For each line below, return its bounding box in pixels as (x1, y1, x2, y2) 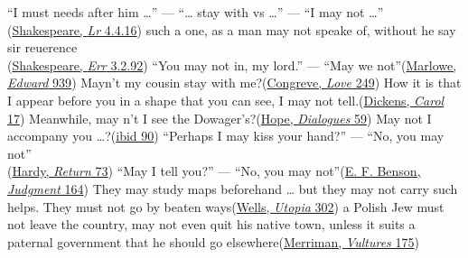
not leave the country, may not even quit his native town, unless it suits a (7, 215, 416, 234)
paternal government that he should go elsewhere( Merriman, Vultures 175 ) (7, 232, 419, 251)
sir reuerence (7, 38, 78, 57)
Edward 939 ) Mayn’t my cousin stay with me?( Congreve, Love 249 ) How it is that (7, 73, 462, 92)
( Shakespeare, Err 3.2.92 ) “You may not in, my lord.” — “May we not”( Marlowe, (7, 55, 457, 74)
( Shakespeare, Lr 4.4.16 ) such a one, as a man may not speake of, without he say (7, 20, 456, 39)
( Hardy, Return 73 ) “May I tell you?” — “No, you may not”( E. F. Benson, (7, 161, 421, 180)
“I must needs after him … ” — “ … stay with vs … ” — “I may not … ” (7, 3, 384, 21)
